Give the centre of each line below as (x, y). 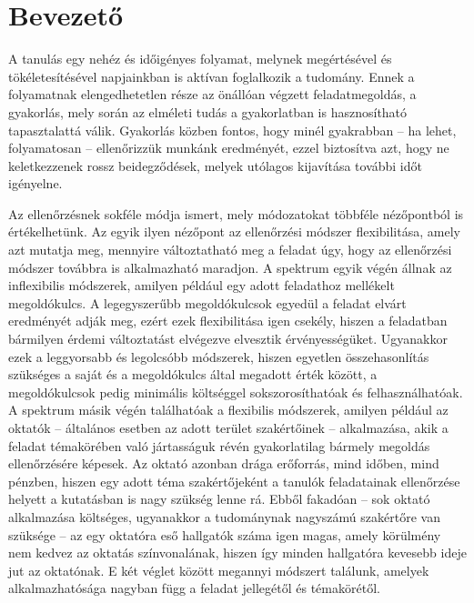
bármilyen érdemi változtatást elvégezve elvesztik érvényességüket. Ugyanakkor (228, 339)
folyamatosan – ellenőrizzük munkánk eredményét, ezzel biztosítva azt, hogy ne (229, 148)
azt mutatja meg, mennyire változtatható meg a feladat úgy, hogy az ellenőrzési (230, 250)
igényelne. (35, 183)
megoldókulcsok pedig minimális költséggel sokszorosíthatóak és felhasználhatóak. (236, 392)
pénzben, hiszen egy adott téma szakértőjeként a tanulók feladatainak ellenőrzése (234, 481)
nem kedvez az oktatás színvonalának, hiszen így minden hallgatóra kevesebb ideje (237, 553)
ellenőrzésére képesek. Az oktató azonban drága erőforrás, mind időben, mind (224, 463)
